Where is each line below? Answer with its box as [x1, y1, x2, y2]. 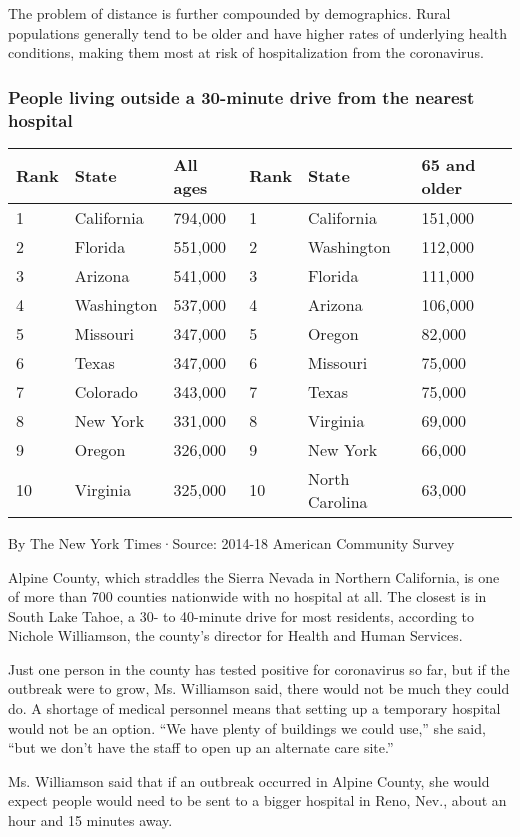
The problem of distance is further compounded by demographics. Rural [8, 3, 451, 23]
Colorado [74, 379, 138, 403]
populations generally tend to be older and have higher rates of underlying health [8, 22, 507, 43]
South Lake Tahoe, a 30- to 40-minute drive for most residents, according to [8, 605, 475, 626]
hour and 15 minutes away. [8, 810, 173, 831]
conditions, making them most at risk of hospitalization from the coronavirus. [8, 42, 484, 63]
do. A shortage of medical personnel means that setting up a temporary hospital [8, 698, 501, 719]
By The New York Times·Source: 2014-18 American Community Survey [8, 532, 455, 553]
